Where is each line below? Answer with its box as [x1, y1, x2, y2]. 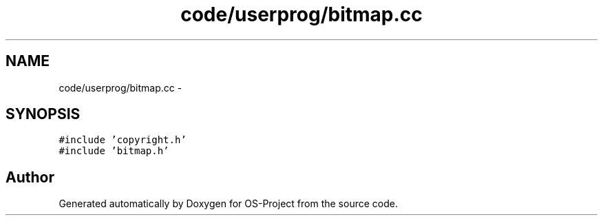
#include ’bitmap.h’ [59, 145, 169, 157]
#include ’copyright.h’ [59, 134, 187, 146]
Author [6, 168, 54, 186]
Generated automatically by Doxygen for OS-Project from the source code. [59, 198, 398, 210]
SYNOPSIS [6, 105, 81, 123]
